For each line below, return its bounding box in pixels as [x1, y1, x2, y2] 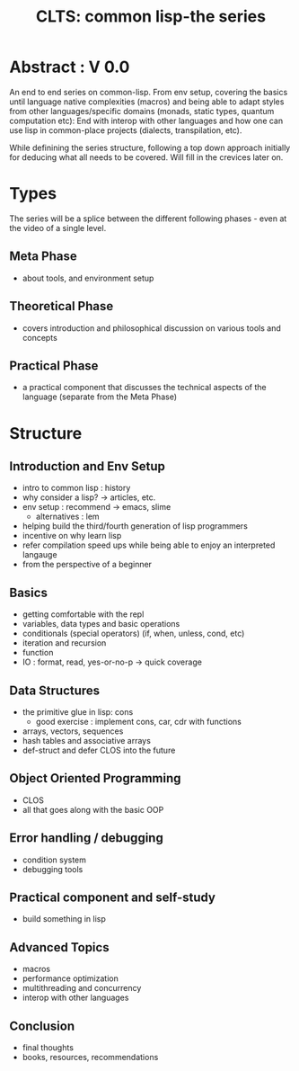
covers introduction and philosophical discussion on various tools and [22, 322, 281, 334]
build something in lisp [22, 914, 106, 924]
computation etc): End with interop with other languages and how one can [9, 115, 284, 126]
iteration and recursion [22, 638, 107, 648]
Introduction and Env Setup [9, 459, 166, 474]
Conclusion [9, 1018, 75, 1033]
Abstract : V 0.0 [9, 57, 130, 77]
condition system [22, 854, 87, 865]
